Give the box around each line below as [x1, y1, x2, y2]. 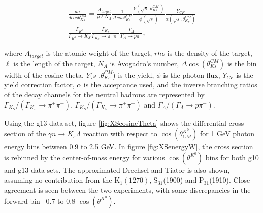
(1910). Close [209, 174, 250, 185]
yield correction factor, [4, 79, 75, 90]
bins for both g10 [205, 152, 259, 162]
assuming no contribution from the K [4, 174, 120, 185]
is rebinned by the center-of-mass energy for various [4, 152, 165, 162]
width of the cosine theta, [4, 69, 84, 80]
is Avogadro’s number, [110, 58, 179, 68]
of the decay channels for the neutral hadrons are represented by [4, 89, 205, 100]
